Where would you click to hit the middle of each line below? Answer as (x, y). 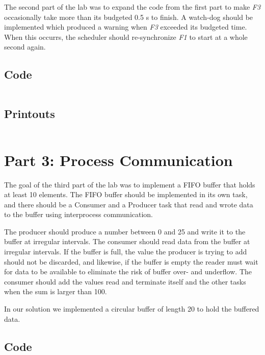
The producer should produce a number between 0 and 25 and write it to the (125, 231)
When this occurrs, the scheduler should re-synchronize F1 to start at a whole (126, 37)
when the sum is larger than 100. (56, 291)
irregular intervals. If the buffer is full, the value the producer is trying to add (126, 252)
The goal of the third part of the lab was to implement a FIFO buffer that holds (130, 184)
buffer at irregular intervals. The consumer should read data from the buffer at (127, 241)
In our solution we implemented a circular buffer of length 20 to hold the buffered (132, 309)
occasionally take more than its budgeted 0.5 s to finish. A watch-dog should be (129, 17)
